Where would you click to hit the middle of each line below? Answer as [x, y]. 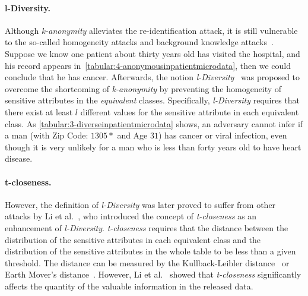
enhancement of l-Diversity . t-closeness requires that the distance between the [147, 227]
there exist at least [39, 111]
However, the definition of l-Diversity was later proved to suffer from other [140, 204]
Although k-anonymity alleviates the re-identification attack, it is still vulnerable [151, 30]
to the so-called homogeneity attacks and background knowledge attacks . [139, 42]
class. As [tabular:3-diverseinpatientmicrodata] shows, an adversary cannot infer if [154, 123]
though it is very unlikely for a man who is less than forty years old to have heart [153, 147]
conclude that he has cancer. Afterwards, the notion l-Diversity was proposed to [153, 77]
